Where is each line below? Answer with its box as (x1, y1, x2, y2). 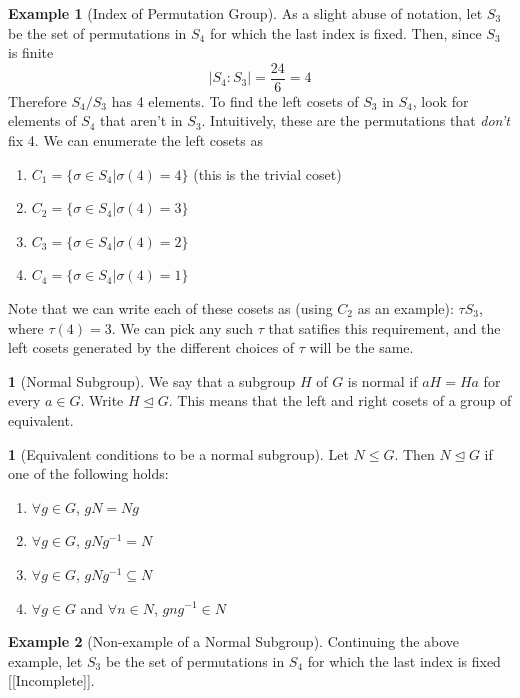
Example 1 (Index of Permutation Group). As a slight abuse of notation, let (8, 3, 483, 23)
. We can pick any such (111, 317, 253, 338)
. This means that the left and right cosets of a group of (168, 390, 512, 411)
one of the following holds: (8, 463, 169, 484)
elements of (8, 110, 77, 131)
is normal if (347, 370, 418, 391)
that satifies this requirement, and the (268, 317, 501, 338)
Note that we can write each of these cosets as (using (8, 298, 333, 318)
